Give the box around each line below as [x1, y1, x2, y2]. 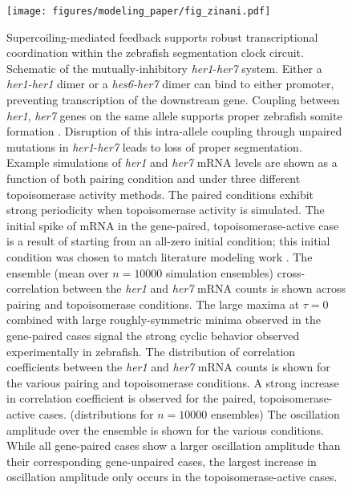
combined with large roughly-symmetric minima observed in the [6, 311, 321, 328]
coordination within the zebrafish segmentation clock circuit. [6, 44, 304, 61]
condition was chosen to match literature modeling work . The [6, 248, 313, 265]
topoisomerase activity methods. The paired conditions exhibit [6, 185, 314, 202]
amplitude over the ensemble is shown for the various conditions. [6, 421, 324, 438]
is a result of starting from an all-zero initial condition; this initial [6, 233, 330, 249]
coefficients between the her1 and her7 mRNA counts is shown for [6, 358, 330, 375]
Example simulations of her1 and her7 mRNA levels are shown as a [6, 154, 338, 171]
